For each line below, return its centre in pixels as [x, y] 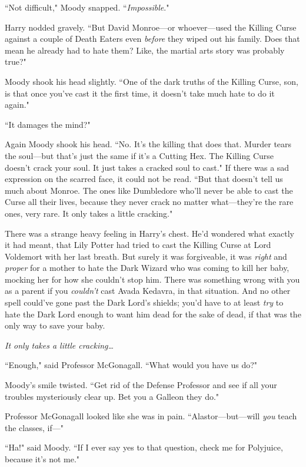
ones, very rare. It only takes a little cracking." [89, 213]
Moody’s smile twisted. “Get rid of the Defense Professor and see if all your [141, 385]
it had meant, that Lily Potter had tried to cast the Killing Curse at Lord [138, 245]
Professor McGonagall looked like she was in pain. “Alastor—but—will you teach [151, 416]
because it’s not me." [42, 459]
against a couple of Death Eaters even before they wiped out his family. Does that [152, 39]
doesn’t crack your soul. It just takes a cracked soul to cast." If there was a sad [147, 167]
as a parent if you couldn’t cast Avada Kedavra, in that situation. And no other [148, 291]
